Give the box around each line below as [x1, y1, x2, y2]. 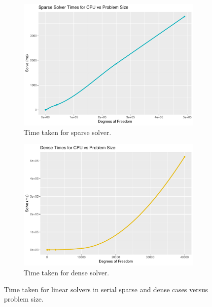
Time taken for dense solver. [24, 267, 109, 277]
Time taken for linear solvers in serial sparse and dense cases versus [4, 284, 208, 294]
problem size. [4, 294, 44, 304]
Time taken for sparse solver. [24, 127, 111, 137]
